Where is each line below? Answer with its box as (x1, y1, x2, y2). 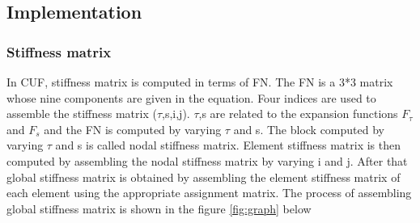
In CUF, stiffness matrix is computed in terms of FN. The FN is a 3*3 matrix (6, 74, 393, 90)
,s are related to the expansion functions (198, 105, 398, 122)
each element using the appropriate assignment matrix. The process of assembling (6, 184, 412, 201)
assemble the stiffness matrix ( (6, 105, 157, 122)
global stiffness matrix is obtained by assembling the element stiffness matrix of (6, 168, 401, 185)
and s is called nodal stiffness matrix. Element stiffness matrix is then (55, 137, 401, 154)
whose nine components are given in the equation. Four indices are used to (6, 89, 376, 106)
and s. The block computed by (233, 120, 384, 137)
